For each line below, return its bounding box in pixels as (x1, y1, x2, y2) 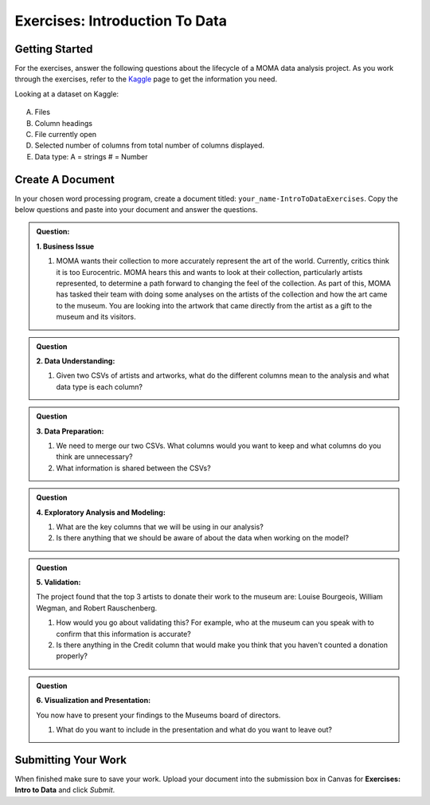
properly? (56, 651, 88, 661)
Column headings (34, 118, 93, 128)
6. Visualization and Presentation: (36, 696, 151, 705)
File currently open (34, 130, 97, 139)
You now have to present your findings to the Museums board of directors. (36, 710, 281, 720)
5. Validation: (36, 578, 81, 587)
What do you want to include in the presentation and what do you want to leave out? (56, 724, 332, 734)
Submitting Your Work (14, 753, 127, 767)
